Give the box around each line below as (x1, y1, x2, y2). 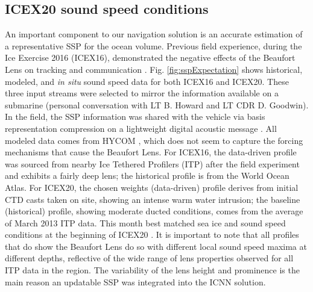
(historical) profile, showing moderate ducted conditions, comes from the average (5, 205, 303, 217)
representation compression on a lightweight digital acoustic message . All (5, 122, 277, 134)
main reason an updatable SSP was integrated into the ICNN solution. (5, 275, 266, 288)
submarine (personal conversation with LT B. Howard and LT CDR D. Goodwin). (5, 98, 309, 111)
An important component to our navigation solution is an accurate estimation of (5, 28, 303, 40)
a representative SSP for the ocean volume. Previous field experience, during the (5, 39, 302, 52)
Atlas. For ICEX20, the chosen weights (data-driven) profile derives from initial (5, 181, 299, 193)
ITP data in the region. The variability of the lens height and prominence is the (5, 264, 300, 276)
